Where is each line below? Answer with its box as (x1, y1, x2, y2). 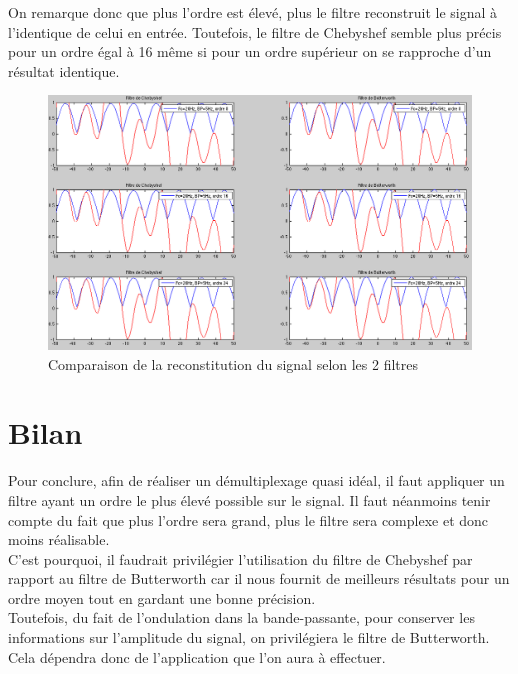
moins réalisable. (8, 529, 110, 550)
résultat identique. (8, 60, 120, 81)
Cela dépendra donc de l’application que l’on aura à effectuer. (8, 646, 386, 667)
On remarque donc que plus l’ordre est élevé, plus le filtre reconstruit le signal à (8, 2, 498, 22)
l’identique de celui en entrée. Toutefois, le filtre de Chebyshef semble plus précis (8, 21, 502, 42)
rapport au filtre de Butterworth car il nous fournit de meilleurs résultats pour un (8, 568, 510, 589)
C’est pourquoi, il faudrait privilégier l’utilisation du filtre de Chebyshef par (8, 548, 473, 569)
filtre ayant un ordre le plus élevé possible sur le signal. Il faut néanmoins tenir (8, 489, 491, 510)
